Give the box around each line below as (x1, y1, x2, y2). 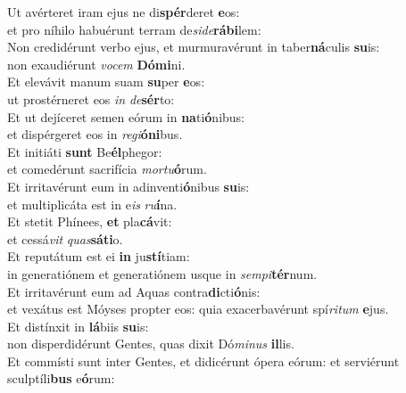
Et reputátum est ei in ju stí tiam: (7, 247, 190, 266)
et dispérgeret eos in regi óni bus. (7, 125, 183, 143)
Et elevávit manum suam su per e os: (7, 72, 205, 91)
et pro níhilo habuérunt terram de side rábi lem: (7, 20, 261, 38)
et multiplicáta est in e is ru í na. (7, 194, 178, 213)
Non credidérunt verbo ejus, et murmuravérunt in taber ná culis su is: (7, 37, 380, 56)
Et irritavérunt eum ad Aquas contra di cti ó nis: (7, 282, 261, 300)
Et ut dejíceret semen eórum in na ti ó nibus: (7, 107, 245, 126)
